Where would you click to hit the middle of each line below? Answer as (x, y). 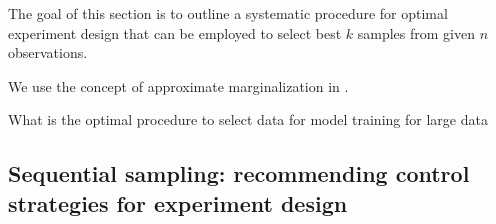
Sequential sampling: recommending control (239, 173)
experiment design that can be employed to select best (175, 32)
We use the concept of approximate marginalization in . (178, 85)
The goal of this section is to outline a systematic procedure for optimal (228, 13)
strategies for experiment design (178, 202)
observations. (48, 52)
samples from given (416, 32)
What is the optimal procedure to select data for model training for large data (248, 119)
